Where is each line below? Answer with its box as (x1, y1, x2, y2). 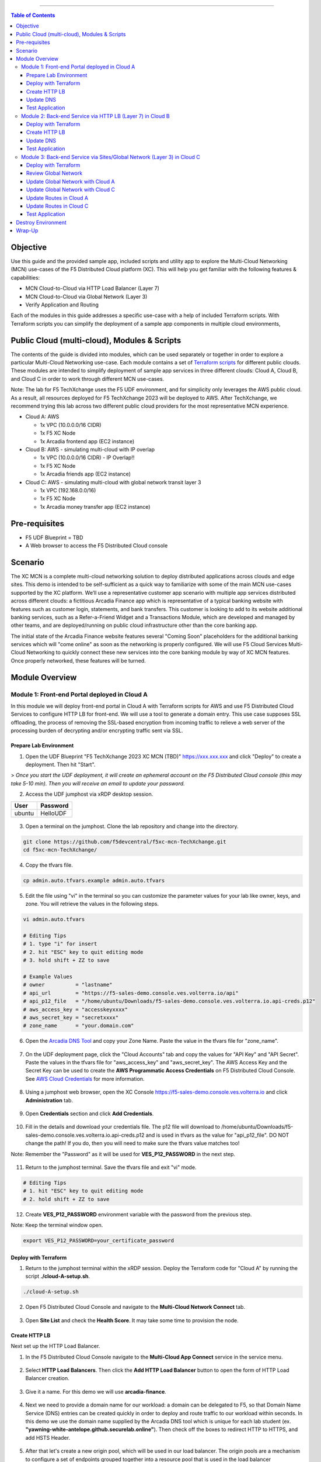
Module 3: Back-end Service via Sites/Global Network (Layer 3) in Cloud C (21, 153, 201, 160)
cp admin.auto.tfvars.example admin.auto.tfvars (23, 877, 165, 884)
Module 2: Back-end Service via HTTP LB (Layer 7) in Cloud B (21, 112, 170, 119)
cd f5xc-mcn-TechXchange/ (23, 846, 97, 853)
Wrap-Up (16, 227, 39, 234)
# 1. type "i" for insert (23, 940, 97, 947)
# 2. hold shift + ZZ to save (23, 1196, 110, 1202)
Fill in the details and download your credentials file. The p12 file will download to (25, 1123, 220, 1130)
